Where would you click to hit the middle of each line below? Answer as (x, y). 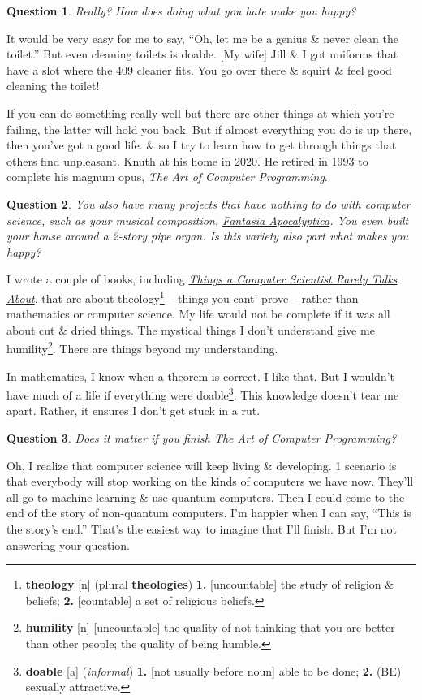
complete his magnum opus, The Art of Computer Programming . (167, 177)
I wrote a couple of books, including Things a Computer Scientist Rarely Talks (202, 279)
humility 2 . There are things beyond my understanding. (142, 347)
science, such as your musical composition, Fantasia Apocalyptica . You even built (208, 220)
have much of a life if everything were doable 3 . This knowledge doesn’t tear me (203, 393)
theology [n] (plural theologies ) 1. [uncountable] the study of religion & (210, 584)
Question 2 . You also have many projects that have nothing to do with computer (209, 203)
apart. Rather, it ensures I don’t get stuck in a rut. (133, 410)
